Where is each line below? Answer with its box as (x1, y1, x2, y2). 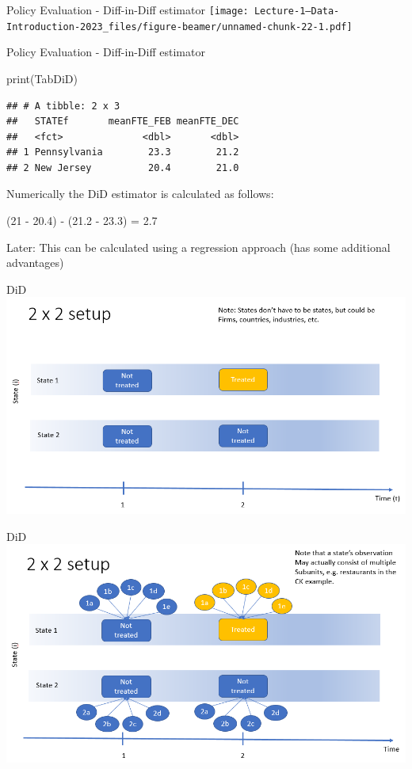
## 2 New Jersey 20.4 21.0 (6, 162, 239, 173)
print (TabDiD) (6, 70, 78, 86)
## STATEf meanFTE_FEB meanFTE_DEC (6, 116, 239, 128)
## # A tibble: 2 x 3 (6, 100, 120, 112)
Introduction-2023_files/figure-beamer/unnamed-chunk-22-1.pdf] (6, 21, 353, 32)
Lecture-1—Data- (254, 6, 340, 17)
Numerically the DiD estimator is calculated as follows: (6, 185, 274, 202)
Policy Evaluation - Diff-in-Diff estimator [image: (6, 2, 249, 17)
